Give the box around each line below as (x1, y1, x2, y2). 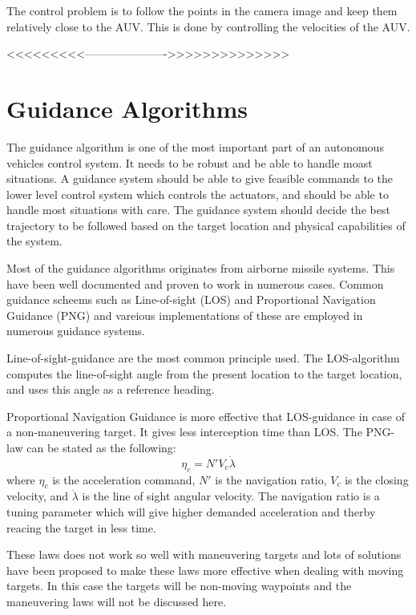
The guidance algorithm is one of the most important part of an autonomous (6, 138, 384, 155)
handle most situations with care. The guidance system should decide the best (6, 201, 390, 218)
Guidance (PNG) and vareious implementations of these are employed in (6, 306, 363, 323)
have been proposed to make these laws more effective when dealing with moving (6, 561, 404, 578)
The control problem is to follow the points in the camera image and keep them (6, 2, 398, 18)
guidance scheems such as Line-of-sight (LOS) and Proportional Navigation (6, 291, 376, 308)
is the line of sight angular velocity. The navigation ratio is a (82, 488, 380, 504)
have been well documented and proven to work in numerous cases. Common (6, 275, 384, 292)
